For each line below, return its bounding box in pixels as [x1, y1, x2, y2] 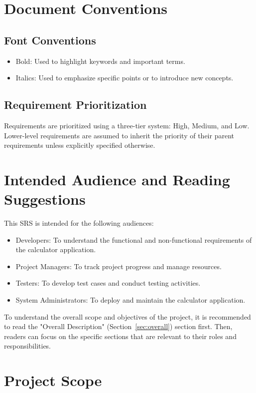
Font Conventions [4, 32, 96, 47]
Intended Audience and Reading [4, 169, 230, 189]
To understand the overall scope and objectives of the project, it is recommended [4, 311, 251, 322]
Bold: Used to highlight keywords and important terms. [15, 55, 185, 66]
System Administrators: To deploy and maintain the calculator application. [15, 295, 246, 305]
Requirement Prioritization [4, 97, 147, 112]
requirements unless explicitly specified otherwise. [4, 140, 155, 150]
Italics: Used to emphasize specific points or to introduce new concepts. [15, 72, 234, 83]
